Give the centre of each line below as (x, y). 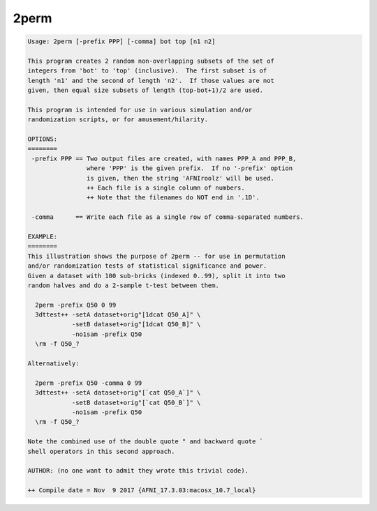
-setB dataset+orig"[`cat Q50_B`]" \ (136, 402)
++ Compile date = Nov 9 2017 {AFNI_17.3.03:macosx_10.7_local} (142, 490)
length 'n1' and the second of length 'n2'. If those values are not (151, 81)
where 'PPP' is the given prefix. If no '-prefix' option (190, 168)
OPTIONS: (43, 139)
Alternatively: (53, 364)
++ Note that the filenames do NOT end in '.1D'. (173, 198)
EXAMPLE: (43, 236)
